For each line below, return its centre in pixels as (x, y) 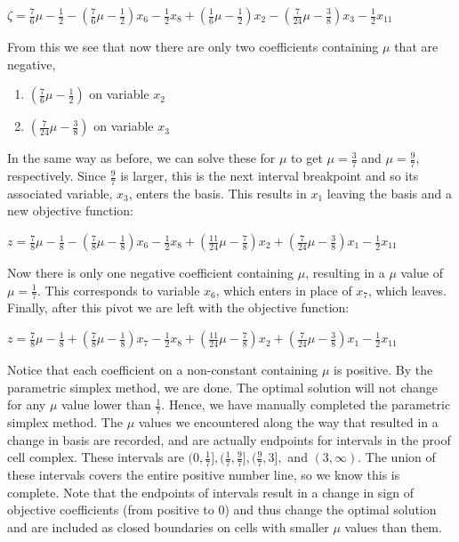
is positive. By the (383, 370)
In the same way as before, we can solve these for (141, 158)
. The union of (397, 457)
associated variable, (60, 193)
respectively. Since (56, 176)
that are (416, 46)
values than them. (393, 526)
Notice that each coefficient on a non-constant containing (163, 370)
